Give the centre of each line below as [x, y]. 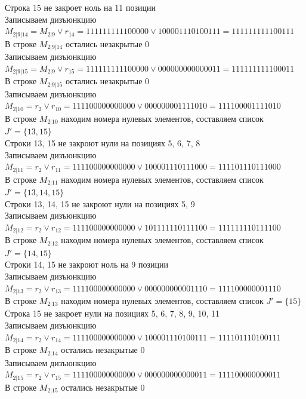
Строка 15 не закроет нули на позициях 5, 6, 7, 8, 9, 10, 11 [112, 313]
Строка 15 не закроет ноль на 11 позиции [81, 7]
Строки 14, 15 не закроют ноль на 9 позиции [86, 264]
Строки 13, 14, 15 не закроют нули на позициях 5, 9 [100, 203]
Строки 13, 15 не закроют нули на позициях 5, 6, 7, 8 [103, 142]
